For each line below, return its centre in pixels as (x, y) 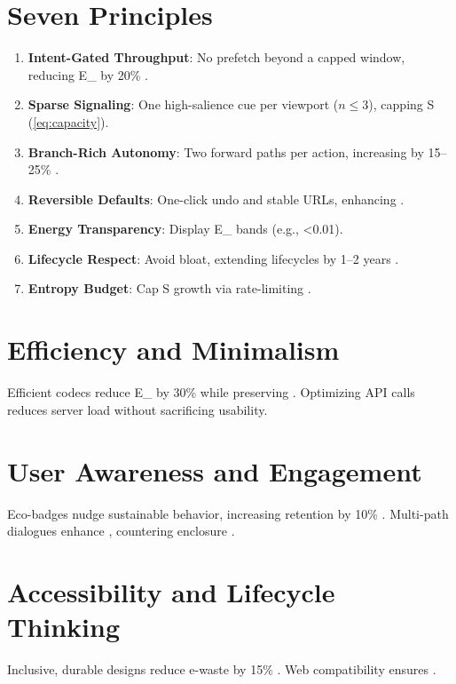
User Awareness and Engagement (215, 470)
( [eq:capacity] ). (68, 121)
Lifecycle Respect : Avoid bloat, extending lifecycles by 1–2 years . (213, 258)
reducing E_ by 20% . (88, 74)
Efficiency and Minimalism (173, 350)
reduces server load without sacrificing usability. (138, 409)
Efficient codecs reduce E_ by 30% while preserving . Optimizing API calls (211, 392)
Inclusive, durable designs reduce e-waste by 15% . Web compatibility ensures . (222, 669)
